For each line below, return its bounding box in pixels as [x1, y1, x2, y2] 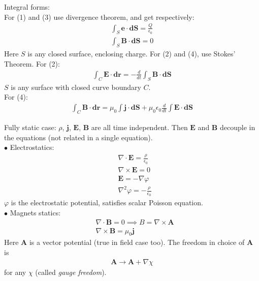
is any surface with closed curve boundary [11, 81, 141, 92]
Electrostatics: [10, 142, 54, 152]
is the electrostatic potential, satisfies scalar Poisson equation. [11, 197, 203, 208]
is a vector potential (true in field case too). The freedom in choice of [29, 237, 245, 247]
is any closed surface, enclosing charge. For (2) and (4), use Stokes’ [27, 48, 236, 59]
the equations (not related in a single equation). [4, 132, 153, 142]
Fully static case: [4, 122, 56, 133]
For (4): [4, 91, 28, 102]
